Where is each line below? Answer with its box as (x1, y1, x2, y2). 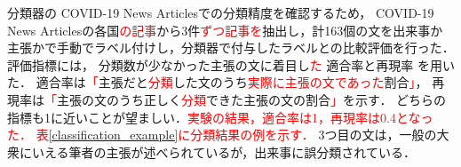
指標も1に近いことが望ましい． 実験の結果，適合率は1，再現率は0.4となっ (7, 107, 433, 126)
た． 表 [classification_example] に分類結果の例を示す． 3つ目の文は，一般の (7, 125, 437, 144)
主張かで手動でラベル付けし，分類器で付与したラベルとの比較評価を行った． (7, 38, 455, 57)
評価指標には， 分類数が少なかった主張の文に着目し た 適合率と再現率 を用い (7, 55, 455, 74)
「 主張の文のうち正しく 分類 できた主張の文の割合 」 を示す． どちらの (44, 90, 447, 108)
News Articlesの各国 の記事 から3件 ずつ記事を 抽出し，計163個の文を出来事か (7, 20, 443, 39)
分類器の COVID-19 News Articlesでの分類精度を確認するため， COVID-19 (7, 4, 434, 21)
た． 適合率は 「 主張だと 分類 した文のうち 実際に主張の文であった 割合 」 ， (7, 73, 428, 91)
